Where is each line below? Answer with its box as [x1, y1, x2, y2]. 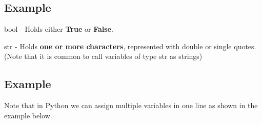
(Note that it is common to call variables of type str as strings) [4, 51, 203, 61]
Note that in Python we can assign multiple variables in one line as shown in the [4, 100, 258, 111]
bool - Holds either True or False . [4, 24, 113, 34]
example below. [4, 110, 52, 120]
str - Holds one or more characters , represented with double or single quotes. [4, 40, 256, 51]
